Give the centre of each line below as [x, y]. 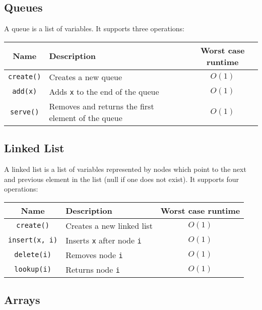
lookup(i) [33, 269]
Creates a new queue [86, 77]
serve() [25, 112]
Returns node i [93, 269]
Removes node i [94, 255]
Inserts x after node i [104, 240]
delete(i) [33, 255]
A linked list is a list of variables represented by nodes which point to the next [125, 169]
